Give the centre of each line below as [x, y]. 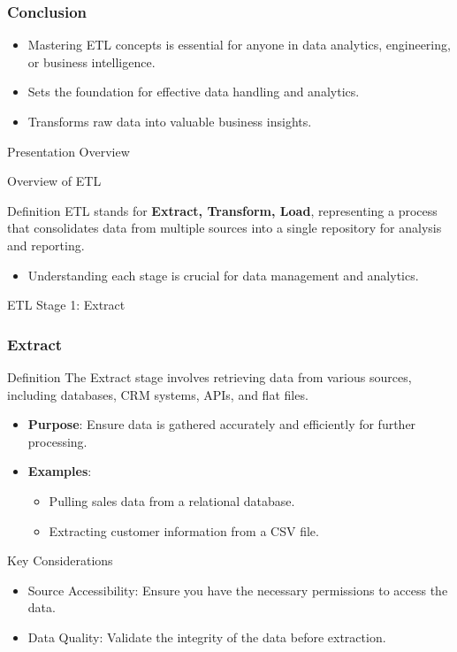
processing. [57, 441]
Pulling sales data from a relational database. [172, 500]
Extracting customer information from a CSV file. [184, 530]
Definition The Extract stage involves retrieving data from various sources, [209, 376]
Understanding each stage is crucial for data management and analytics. [223, 275]
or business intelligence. [91, 61]
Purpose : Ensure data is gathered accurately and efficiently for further [222, 424]
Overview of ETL [54, 181]
